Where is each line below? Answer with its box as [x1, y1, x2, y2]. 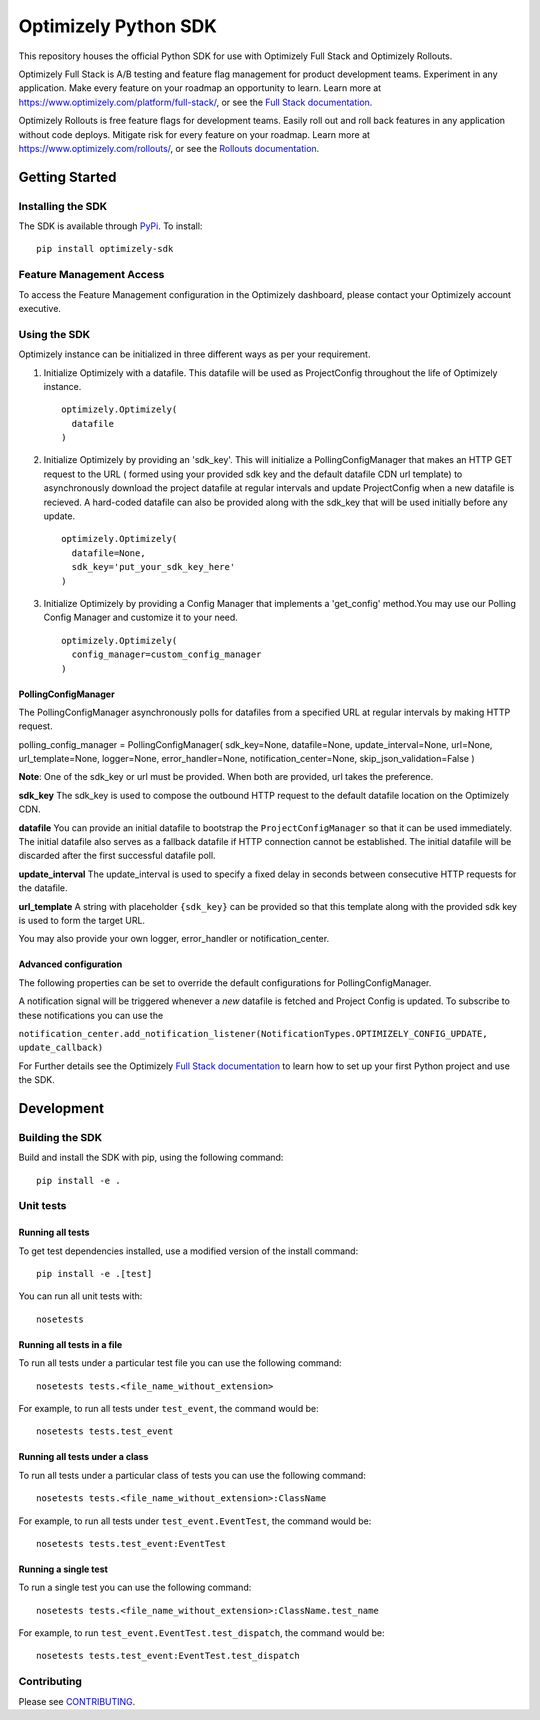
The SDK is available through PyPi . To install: [18, 220, 203, 232]
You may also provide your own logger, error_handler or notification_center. [18, 933, 330, 945]
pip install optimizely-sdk [36, 243, 174, 255]
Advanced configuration [18, 958, 123, 970]
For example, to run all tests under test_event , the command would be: [18, 1402, 319, 1414]
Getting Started [18, 168, 117, 185]
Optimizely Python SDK [18, 15, 217, 37]
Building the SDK [18, 1130, 103, 1144]
